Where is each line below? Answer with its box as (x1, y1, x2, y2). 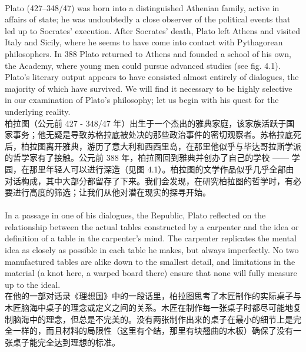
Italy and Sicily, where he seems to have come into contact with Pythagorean (5, 36, 283, 48)
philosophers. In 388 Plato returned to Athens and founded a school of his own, (5, 47, 291, 59)
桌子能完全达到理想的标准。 (12, 336, 120, 348)
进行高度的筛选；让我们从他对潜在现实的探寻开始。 (12, 186, 211, 198)
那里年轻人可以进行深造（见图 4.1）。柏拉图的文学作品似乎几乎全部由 (29, 162, 294, 175)
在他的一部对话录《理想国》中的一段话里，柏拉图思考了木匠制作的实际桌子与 (5, 290, 301, 302)
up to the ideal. (5, 278, 61, 290)
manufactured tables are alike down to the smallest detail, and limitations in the (5, 255, 295, 267)
